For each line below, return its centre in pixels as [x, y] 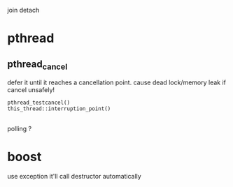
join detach [23, 10]
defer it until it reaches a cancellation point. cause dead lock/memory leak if [116, 82]
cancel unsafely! [31, 90]
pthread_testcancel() [39, 103]
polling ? [20, 128]
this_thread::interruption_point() [59, 109]
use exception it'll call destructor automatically [74, 176]
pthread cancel [37, 65]
